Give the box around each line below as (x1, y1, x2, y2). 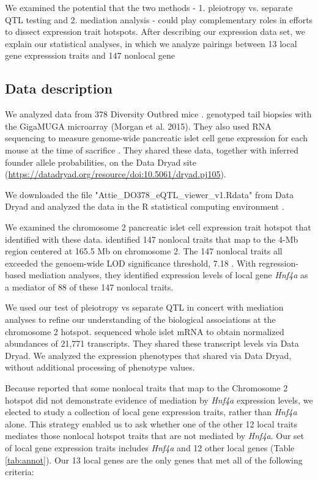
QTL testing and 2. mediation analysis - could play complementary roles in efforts (5, 13, 313, 26)
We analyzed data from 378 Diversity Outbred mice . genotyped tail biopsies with (5, 108, 312, 120)
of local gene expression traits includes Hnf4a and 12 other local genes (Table (5, 441, 295, 454)
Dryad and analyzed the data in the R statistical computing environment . (5, 200, 284, 213)
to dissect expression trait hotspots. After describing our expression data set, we (5, 25, 305, 38)
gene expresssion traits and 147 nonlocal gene (5, 49, 176, 62)
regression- (259, 256, 298, 269)
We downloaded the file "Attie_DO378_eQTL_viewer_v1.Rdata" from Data (5, 188, 294, 201)
